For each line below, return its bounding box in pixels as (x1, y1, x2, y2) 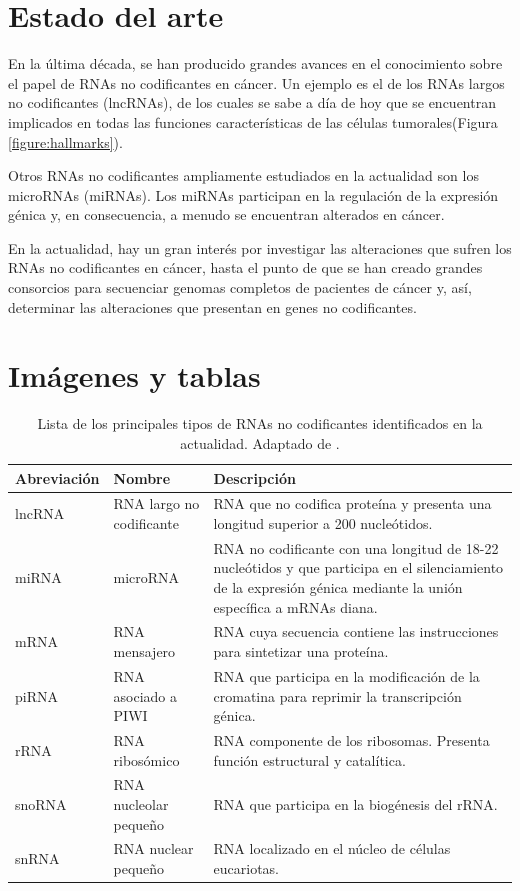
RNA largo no (113, 493, 200, 514)
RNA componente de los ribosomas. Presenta (213, 729, 490, 750)
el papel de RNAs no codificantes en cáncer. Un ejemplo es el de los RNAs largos (8, 72, 505, 93)
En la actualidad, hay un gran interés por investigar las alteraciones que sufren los (8, 237, 512, 258)
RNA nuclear (113, 838, 194, 859)
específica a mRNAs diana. (213, 596, 378, 617)
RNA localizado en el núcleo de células (213, 838, 451, 859)
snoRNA (15, 793, 67, 814)
